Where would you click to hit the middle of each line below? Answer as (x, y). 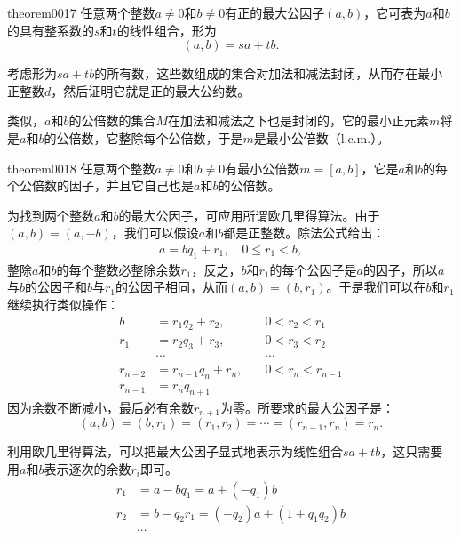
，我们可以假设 (155, 233)
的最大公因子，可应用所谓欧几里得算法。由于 (249, 215)
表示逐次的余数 (87, 468)
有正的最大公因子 (275, 12)
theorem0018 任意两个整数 (81, 168)
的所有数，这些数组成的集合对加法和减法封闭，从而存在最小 (269, 73)
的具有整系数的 (51, 30)
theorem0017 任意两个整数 (81, 12)
